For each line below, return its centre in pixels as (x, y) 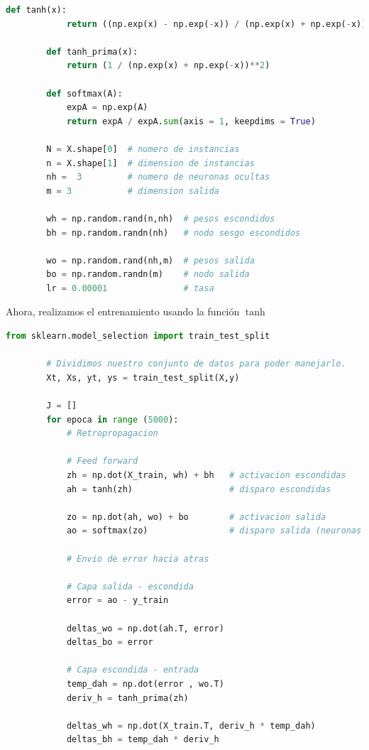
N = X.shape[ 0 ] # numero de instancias (143, 149)
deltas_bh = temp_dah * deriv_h (143, 740)
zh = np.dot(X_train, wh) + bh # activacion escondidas (206, 475)
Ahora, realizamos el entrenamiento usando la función (123, 311)
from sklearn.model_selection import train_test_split (138, 336)
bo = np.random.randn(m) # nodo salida (148, 275)
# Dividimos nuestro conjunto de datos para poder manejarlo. (196, 364)
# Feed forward (102, 461)
